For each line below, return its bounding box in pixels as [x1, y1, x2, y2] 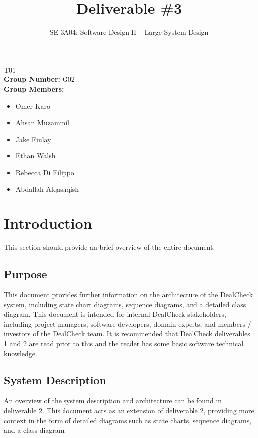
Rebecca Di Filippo [15, 167, 74, 177]
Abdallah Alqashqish [15, 184, 79, 194]
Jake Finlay [15, 134, 51, 144]
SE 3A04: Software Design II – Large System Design [49, 27, 209, 37]
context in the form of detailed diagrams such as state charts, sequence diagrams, [4, 415, 252, 425]
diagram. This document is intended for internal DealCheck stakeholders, [4, 309, 226, 319]
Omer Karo [15, 100, 51, 111]
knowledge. [4, 348, 37, 358]
